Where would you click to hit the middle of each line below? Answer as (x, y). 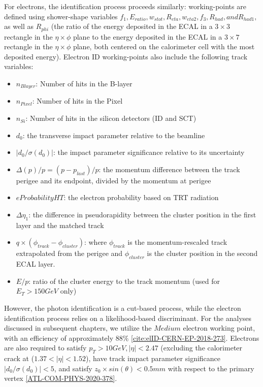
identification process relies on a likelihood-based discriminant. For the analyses (128, 318)
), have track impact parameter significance (153, 358)
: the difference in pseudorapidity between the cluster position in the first (142, 215)
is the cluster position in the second (202, 253)
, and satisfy (73, 368)
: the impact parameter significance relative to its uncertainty (149, 152)
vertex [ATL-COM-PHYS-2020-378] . (61, 378)
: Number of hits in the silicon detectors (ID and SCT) (111, 118)
